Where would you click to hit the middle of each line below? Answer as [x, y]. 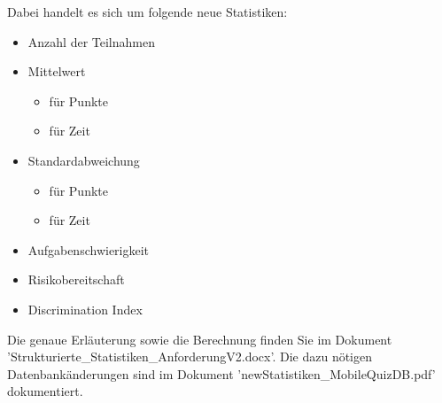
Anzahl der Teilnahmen [91, 41]
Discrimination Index [85, 309]
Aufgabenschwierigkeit [89, 249]
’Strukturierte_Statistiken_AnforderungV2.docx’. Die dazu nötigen [190, 356]
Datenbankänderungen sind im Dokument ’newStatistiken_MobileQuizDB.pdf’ [221, 373]
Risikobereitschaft [76, 279]
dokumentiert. [45, 391]
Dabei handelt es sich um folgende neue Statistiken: [147, 12]
